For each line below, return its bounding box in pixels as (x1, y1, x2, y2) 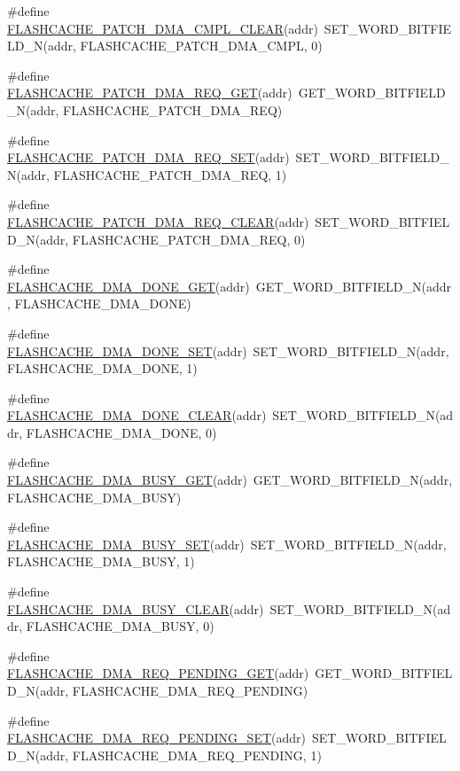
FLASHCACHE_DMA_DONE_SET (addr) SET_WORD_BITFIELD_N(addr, (7, 341, 449, 360)
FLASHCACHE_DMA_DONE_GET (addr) (7, 276, 250, 295)
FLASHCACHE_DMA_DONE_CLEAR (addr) (7, 406, 267, 424)
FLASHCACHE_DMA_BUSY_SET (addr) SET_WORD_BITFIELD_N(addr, (7, 534, 447, 553)
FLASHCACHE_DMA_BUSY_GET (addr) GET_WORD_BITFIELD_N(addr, (7, 471, 453, 489)
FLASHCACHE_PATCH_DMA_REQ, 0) (72, 230, 306, 248)
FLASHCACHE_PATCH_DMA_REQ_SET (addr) (7, 148, 290, 167)
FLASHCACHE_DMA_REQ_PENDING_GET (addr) (7, 664, 309, 682)
